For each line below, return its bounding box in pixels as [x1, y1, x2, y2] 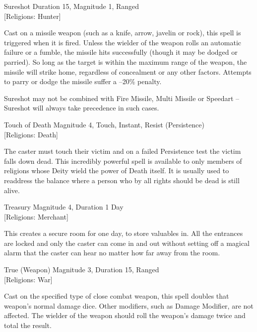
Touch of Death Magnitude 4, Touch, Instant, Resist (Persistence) [4, 119, 204, 129]
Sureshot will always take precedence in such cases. [4, 103, 159, 113]
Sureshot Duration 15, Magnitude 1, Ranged [4, 1, 139, 11]
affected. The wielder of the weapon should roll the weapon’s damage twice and [4, 310, 246, 321]
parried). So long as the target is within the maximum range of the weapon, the [4, 56, 247, 67]
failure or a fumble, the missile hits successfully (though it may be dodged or [4, 47, 238, 57]
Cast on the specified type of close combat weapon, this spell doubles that [4, 291, 229, 301]
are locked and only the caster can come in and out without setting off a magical [4, 237, 250, 248]
